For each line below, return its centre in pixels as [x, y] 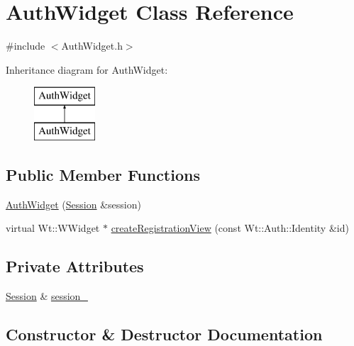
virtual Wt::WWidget [53, 228]
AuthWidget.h [92, 46]
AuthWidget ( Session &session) [73, 204]
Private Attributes [75, 266]
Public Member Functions [103, 174]
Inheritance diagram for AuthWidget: [87, 69]
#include [26, 46]
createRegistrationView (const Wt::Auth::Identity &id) [230, 228]
